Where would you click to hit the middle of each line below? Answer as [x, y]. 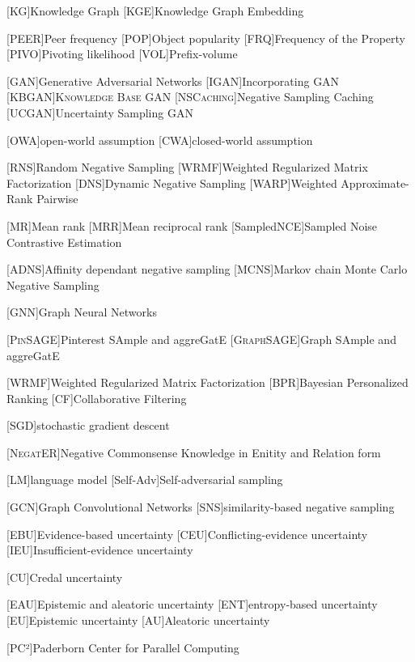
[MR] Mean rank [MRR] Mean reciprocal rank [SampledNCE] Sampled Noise [192, 225]
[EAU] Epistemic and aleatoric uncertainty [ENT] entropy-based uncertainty [192, 604]
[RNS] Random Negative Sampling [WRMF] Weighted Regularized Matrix [187, 167]
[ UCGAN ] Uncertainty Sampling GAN [100, 112]
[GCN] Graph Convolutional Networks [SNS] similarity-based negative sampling [201, 507]
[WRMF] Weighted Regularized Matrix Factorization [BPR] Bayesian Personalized [207, 382]
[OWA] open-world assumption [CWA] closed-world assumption [160, 140]
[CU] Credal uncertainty [65, 577]
